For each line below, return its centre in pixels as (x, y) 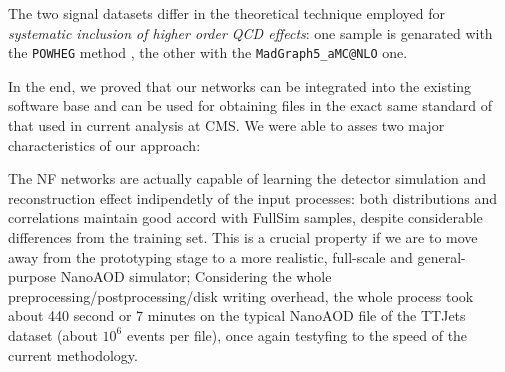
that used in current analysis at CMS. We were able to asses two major (226, 125)
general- (441, 256)
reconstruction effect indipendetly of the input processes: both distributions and (253, 197)
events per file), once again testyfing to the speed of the (297, 334)
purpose (32, 276)
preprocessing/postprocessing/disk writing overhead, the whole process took (241, 295)
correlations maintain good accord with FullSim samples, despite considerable (245, 217)
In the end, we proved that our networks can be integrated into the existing (240, 85)
